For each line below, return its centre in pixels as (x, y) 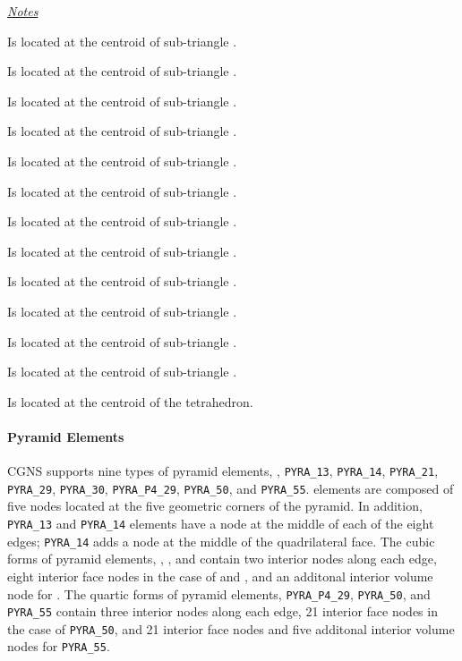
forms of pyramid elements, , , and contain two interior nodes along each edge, (222, 559)
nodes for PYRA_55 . (59, 646)
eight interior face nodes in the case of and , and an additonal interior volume (220, 576)
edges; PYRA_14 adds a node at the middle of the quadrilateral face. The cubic (221, 541)
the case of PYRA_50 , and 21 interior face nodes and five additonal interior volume (231, 628)
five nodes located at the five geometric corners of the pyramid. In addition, (215, 506)
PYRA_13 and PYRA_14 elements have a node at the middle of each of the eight (221, 524)
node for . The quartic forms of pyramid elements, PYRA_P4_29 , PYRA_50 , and (219, 593)
